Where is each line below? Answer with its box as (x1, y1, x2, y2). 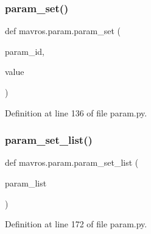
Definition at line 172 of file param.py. (5, 218, 147, 230)
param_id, (5, 44, 45, 57)
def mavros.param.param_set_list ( (5, 156, 139, 169)
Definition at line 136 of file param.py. (5, 106, 147, 119)
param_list (5, 177, 47, 189)
